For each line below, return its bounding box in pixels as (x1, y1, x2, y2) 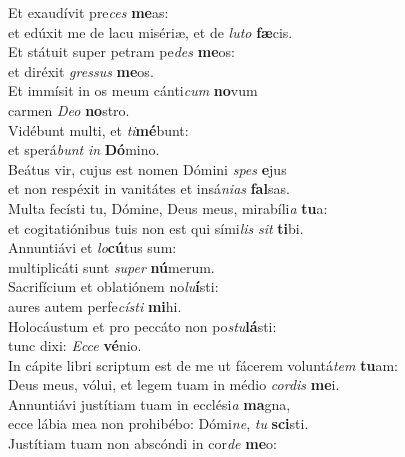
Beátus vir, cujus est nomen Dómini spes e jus (8, 158, 287, 179)
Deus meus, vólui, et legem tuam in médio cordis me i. (8, 374, 340, 395)
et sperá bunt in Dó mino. (8, 139, 160, 160)
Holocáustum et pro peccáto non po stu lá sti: (8, 315, 277, 336)
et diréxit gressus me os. (8, 60, 154, 81)
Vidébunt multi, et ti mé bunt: (8, 119, 189, 140)
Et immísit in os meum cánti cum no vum (8, 80, 258, 101)
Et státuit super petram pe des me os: (8, 41, 235, 62)
